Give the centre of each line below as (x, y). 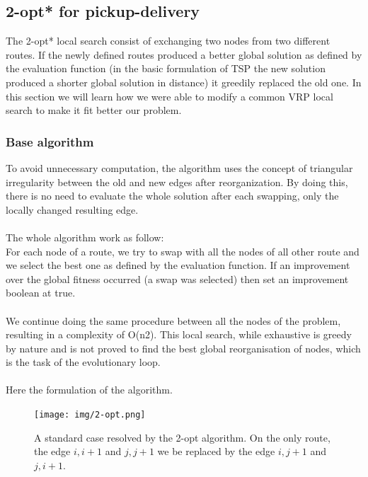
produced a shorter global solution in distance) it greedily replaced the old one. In (184, 82)
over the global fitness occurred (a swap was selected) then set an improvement (177, 278)
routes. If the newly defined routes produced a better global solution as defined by (184, 54)
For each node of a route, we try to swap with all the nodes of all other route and (183, 251)
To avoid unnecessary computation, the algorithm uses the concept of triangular (179, 167)
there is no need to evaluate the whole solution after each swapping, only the (172, 196)
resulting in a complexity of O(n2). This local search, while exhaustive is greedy (179, 334)
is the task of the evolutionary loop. (83, 362)
